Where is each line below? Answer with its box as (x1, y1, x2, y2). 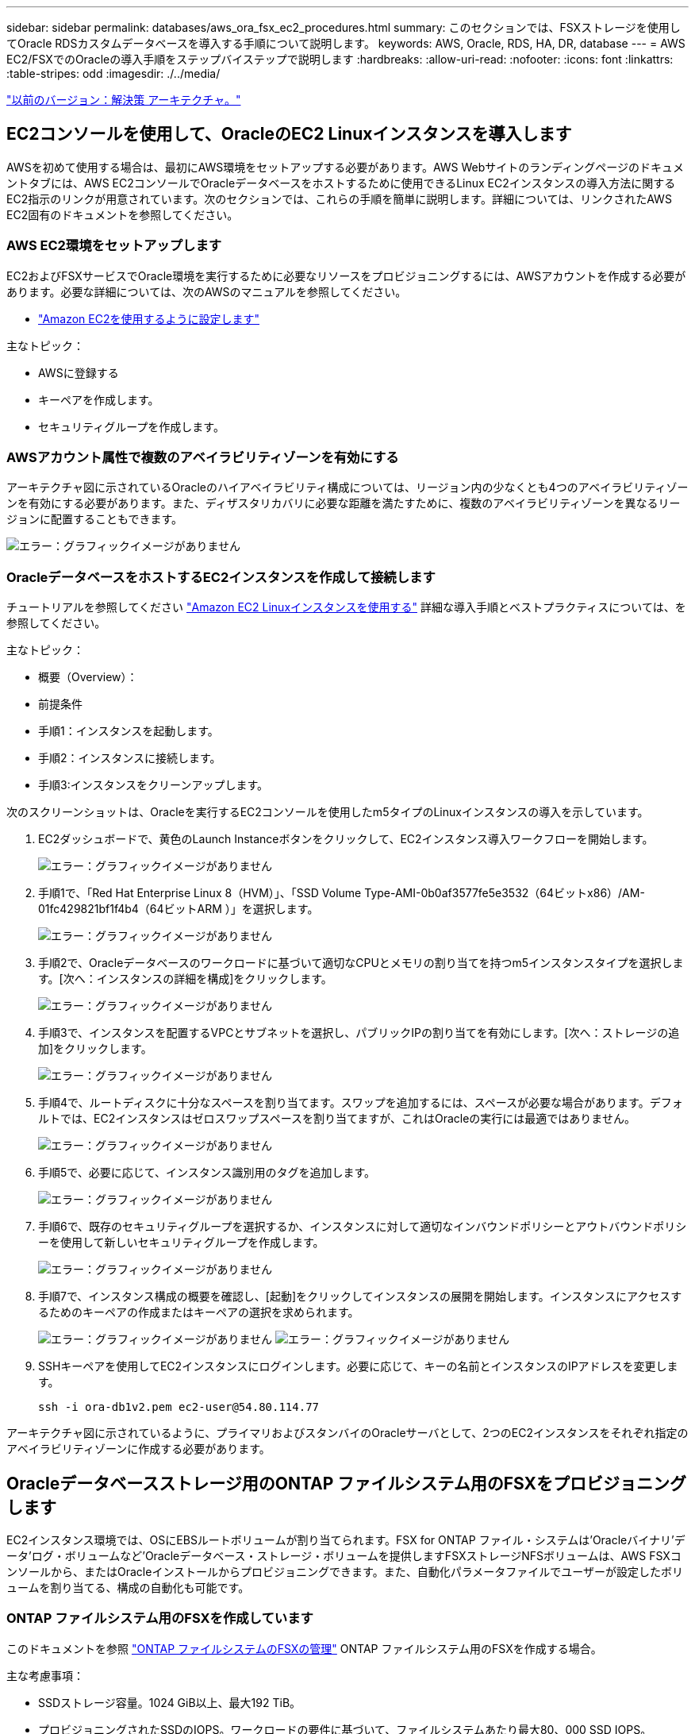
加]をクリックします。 (38, 1042, 152, 1056)
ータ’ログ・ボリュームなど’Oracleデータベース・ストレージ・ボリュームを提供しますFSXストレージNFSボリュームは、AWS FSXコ (6, 1548, 682, 1563)
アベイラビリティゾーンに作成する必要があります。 (6, 1442, 271, 1456)
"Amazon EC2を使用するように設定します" (38, 311, 260, 326)
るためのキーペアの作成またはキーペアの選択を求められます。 (38, 1305, 359, 1320)
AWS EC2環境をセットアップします (6, 237, 222, 254)
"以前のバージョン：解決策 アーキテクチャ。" (6, 93, 241, 106)
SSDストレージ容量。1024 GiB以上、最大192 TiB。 (38, 1695, 301, 1709)
